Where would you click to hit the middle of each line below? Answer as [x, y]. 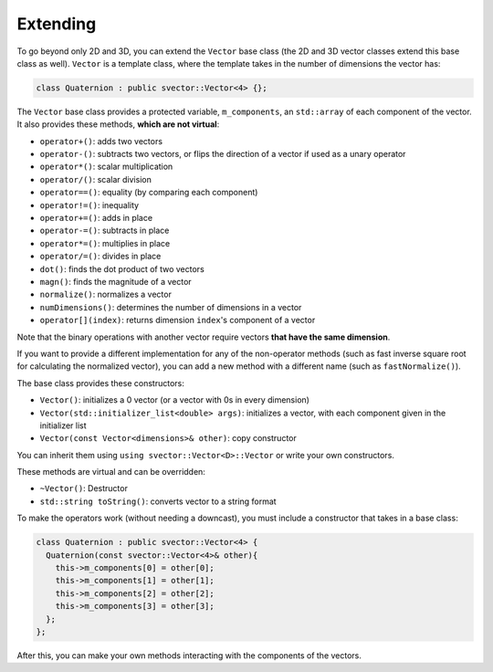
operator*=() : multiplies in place [105, 243]
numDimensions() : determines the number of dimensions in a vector [171, 307]
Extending [57, 24]
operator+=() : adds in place [96, 218]
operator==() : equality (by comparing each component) [149, 193]
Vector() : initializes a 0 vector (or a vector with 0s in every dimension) [175, 400]
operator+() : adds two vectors [101, 141]
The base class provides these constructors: [100, 383]
